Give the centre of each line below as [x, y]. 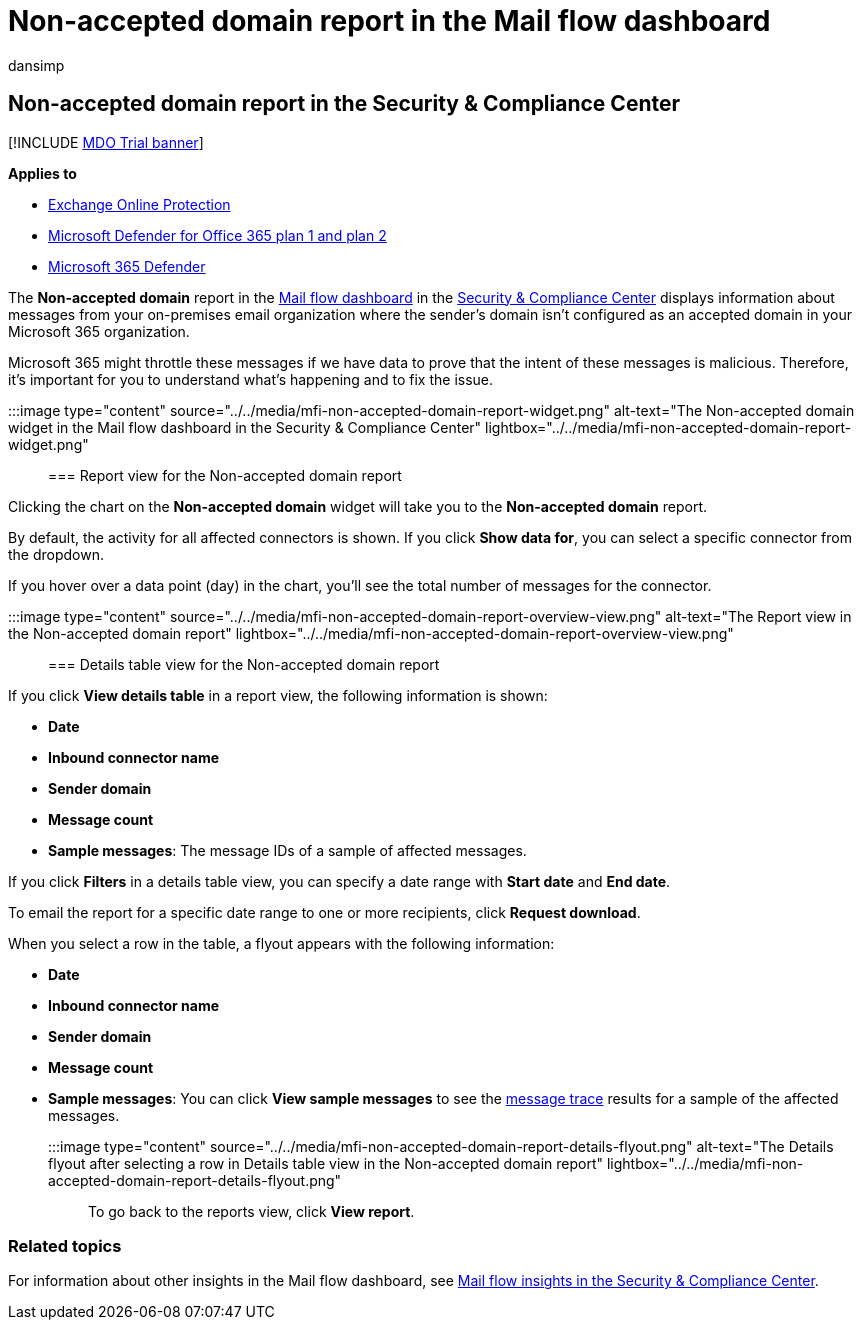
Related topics [65, 1245]
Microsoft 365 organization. [99, 331]
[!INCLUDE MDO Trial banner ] [106, 142]
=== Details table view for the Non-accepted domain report [244, 664]
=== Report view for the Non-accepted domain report [225, 475]
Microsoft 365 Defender [127, 266]
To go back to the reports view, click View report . [251, 1211]
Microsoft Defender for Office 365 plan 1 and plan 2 [217, 235]
